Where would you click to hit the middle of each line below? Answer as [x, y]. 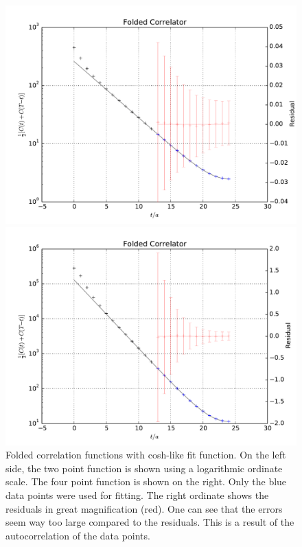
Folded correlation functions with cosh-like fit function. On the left [146, 455]
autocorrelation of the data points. [78, 535]
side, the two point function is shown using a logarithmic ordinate [144, 468]
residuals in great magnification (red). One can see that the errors [144, 508]
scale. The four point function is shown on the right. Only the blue [146, 481]
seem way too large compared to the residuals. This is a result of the [150, 522]
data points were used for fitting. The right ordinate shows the [137, 494]
